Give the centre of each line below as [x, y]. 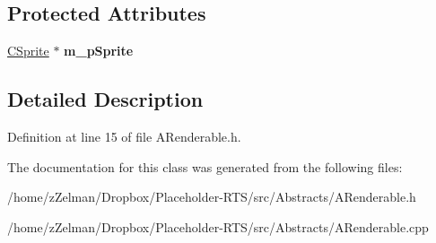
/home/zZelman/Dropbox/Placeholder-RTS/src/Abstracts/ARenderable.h [212, 197]
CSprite [28, 51]
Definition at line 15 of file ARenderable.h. [124, 136]
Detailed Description [105, 99]
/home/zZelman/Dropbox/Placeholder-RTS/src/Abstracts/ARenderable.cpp [218, 226]
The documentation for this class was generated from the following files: [205, 166]
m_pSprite [99, 51]
